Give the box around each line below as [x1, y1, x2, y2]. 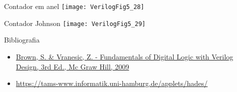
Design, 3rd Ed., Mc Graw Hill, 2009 [16, 61, 129, 71]
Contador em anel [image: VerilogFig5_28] [4, 1, 144, 11]
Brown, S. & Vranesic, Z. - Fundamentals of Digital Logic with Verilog [16, 51, 233, 61]
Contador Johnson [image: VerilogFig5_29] [4, 17, 146, 28]
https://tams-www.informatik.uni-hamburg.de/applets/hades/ [16, 78, 208, 88]
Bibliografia [4, 34, 40, 45]
